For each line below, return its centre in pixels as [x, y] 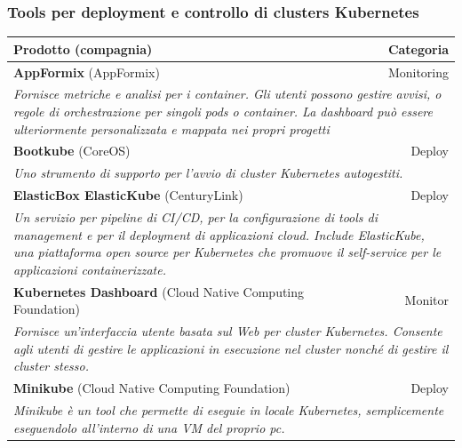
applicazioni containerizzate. [90, 269]
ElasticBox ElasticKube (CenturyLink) [128, 195]
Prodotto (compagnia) [83, 48]
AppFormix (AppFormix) [87, 72]
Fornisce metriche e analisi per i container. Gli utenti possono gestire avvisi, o [227, 94]
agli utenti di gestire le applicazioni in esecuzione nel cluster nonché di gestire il [231, 348]
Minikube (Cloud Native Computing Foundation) [152, 388]
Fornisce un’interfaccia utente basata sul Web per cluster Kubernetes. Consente [228, 331]
